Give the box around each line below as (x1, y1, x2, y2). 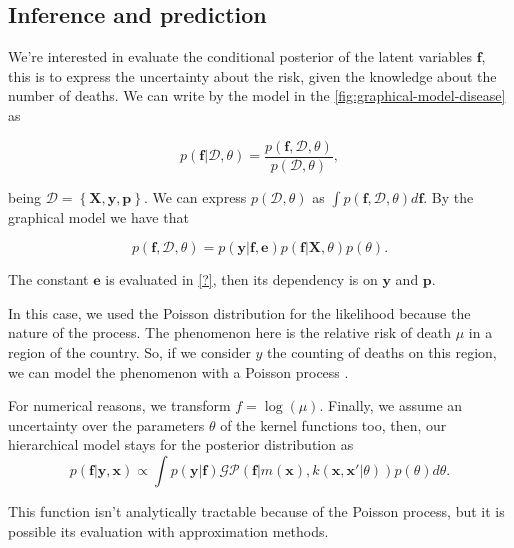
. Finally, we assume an (319, 395, 463, 416)
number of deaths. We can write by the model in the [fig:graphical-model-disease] (8, 85, 506, 106)
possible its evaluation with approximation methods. (8, 520, 329, 541)
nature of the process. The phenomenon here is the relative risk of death (8, 322, 452, 343)
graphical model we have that (8, 206, 189, 227)
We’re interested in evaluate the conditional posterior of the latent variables (8, 46, 472, 67)
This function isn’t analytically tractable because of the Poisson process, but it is (8, 500, 505, 521)
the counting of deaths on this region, (267, 342, 497, 363)
